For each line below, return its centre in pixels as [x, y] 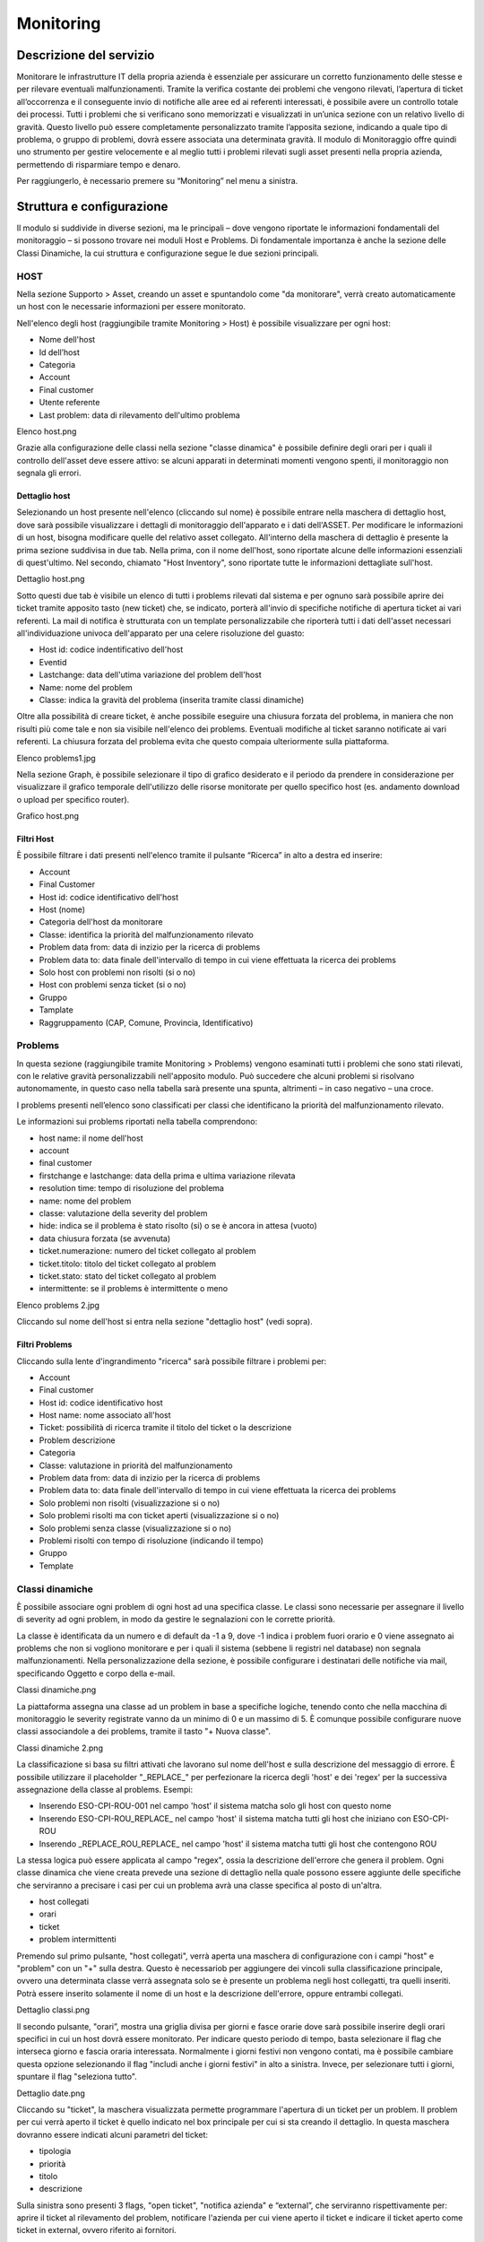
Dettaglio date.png [51, 2093]
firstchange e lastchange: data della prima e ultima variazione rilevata [167, 1176]
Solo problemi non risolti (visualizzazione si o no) [130, 1503]
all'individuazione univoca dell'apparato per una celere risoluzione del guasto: [160, 633]
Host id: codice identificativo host [101, 1403]
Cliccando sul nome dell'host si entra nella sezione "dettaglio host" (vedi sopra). [164, 1322]
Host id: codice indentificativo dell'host [111, 649]
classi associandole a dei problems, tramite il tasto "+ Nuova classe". [143, 1732]
